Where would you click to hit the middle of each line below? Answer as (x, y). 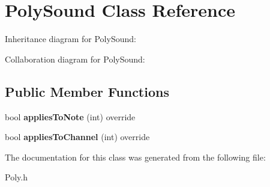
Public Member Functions (87, 91)
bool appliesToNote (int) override (70, 116)
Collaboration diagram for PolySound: (75, 59)
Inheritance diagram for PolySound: (70, 39)
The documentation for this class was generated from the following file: (135, 157)
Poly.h (16, 177)
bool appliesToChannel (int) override (77, 137)
